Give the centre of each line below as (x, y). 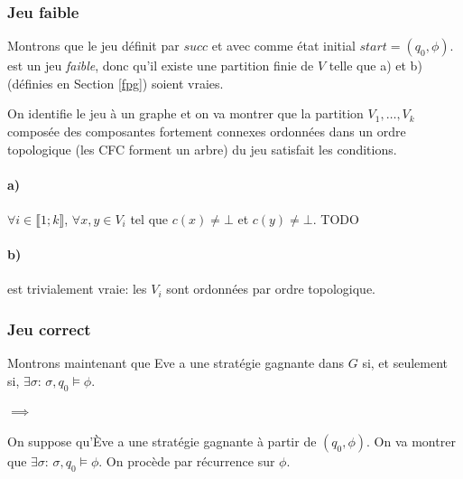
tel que (149, 218)
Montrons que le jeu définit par (93, 46)
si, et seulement (405, 363)
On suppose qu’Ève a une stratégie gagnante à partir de (162, 441)
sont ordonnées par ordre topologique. (271, 289)
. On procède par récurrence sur (187, 460)
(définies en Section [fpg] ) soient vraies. (116, 83)
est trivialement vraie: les (77, 289)
